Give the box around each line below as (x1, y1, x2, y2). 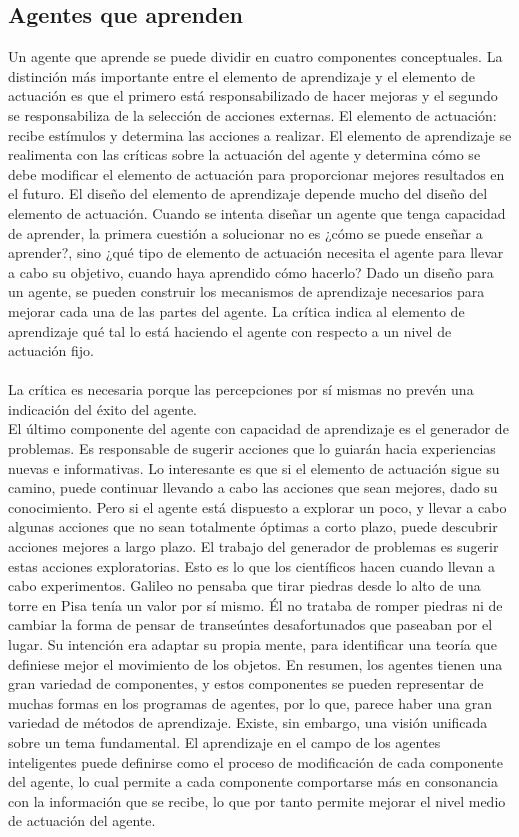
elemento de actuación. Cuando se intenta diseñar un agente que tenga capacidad (8, 202, 506, 223)
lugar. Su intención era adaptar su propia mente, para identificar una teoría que (8, 634, 497, 655)
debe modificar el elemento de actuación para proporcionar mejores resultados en (8, 163, 505, 184)
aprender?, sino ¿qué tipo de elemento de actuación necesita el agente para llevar (8, 242, 504, 263)
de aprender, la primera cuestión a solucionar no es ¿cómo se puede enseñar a (8, 222, 483, 243)
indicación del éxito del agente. (8, 398, 197, 419)
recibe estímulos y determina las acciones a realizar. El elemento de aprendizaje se (8, 124, 512, 145)
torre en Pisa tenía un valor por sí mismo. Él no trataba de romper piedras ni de (8, 594, 503, 615)
